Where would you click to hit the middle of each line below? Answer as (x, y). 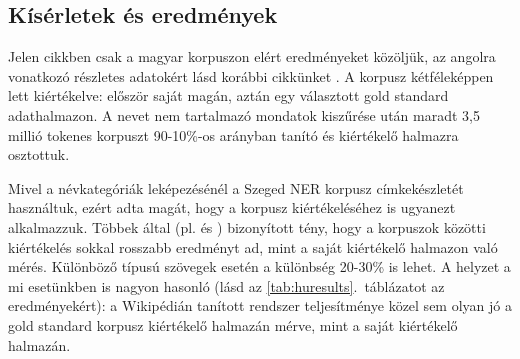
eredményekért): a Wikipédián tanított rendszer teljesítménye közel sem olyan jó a (260, 305)
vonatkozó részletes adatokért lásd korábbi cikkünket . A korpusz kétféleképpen (251, 75)
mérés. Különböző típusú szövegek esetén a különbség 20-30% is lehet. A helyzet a (259, 266)
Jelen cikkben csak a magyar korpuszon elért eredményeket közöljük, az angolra (252, 56)
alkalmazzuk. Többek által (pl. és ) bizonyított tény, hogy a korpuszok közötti (247, 226)
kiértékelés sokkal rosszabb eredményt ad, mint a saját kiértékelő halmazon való (253, 246)
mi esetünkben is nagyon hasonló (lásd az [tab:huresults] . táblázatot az (226, 285)
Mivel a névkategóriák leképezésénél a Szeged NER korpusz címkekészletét (236, 187)
